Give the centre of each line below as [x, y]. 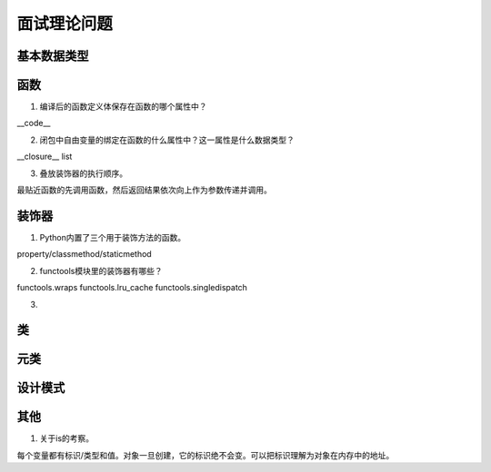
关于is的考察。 [67, 438]
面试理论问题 [65, 24]
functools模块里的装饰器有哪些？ [101, 270]
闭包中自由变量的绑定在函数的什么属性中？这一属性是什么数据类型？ [167, 140]
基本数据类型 [53, 56]
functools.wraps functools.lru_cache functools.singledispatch [132, 288]
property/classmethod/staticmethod [84, 254]
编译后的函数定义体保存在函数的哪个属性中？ [123, 107]
